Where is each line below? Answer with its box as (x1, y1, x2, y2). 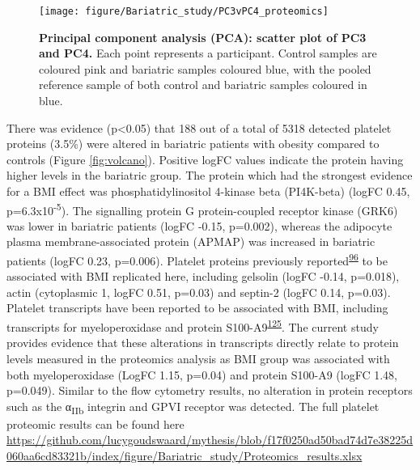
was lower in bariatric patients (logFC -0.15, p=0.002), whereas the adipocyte (6, 217, 392, 234)
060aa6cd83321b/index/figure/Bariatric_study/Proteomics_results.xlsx (6, 447, 363, 464)
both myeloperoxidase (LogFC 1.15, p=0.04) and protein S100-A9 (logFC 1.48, (6, 366, 397, 383)
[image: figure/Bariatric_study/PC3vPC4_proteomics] (39, 6, 329, 17)
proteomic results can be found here (6, 415, 185, 432)
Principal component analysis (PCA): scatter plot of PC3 (39, 28, 367, 45)
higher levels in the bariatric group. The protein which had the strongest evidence (6, 167, 413, 184)
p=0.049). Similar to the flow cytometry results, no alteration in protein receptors (6, 382, 413, 399)
